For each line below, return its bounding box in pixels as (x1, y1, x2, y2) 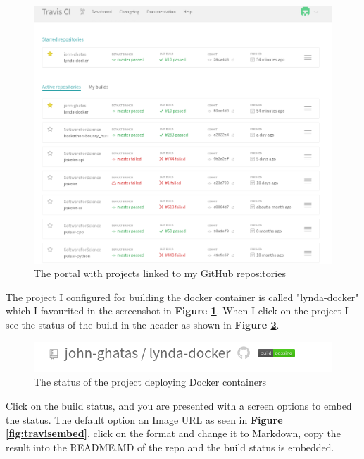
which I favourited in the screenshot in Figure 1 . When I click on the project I (6, 303, 349, 318)
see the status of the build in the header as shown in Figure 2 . (6, 317, 280, 331)
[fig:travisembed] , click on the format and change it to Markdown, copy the (6, 426, 341, 441)
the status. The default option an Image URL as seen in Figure (6, 412, 283, 427)
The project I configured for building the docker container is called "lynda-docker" (6, 289, 359, 304)
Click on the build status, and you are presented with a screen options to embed (6, 398, 352, 412)
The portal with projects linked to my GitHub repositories (34, 266, 286, 281)
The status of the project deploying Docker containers (34, 374, 266, 389)
